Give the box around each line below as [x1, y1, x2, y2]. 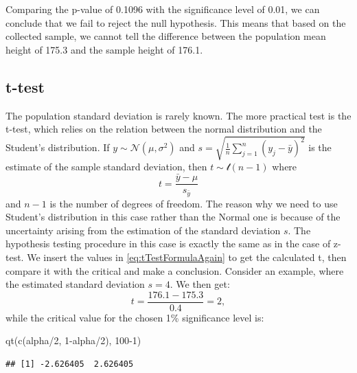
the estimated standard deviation [5, 277, 145, 291]
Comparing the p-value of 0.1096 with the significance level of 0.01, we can [5, 2, 320, 16]
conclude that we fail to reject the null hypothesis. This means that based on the [5, 15, 346, 30]
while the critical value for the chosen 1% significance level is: [5, 310, 264, 324]
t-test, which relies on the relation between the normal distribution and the [5, 122, 322, 136]
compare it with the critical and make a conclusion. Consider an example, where [5, 263, 344, 278]
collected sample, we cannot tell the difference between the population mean [5, 29, 326, 43]
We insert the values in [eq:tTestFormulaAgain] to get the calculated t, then [27, 250, 347, 264]
